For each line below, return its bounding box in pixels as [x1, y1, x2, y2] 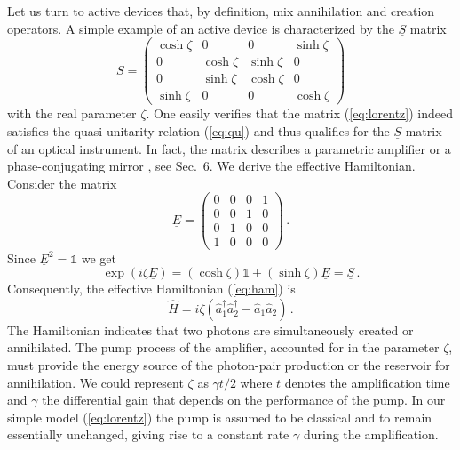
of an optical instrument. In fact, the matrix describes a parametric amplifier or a [7, 139, 451, 157]
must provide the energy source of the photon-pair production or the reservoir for [7, 355, 450, 374]
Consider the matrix [7, 173, 117, 192]
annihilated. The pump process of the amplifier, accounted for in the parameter [7, 338, 440, 357]
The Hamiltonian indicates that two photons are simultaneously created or [7, 320, 414, 339]
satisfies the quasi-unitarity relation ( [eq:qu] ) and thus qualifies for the [7, 121, 390, 140]
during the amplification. [303, 425, 439, 444]
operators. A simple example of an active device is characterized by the [7, 19, 394, 37]
